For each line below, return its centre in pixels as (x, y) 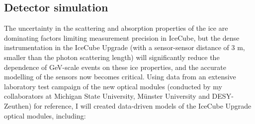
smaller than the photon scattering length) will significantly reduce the (112, 57)
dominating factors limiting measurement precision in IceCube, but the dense (122, 37)
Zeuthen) (18, 105)
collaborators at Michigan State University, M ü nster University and (107, 96)
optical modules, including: (45, 115)
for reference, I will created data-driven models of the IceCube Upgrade (142, 105)
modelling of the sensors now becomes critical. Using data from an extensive (120, 77)
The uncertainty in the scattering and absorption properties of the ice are (116, 28)
